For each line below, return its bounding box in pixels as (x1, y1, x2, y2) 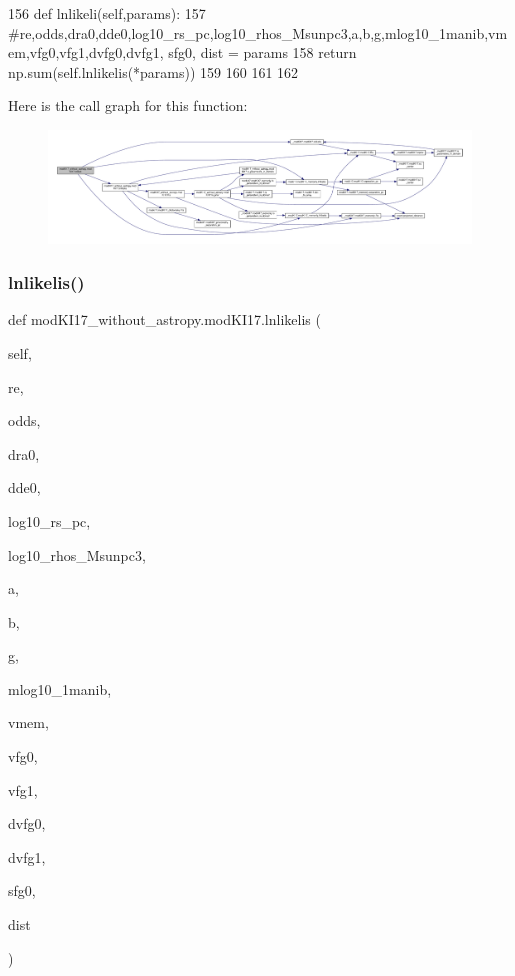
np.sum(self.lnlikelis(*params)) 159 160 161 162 (8, 61, 299, 82)
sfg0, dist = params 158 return (168, 42, 357, 63)
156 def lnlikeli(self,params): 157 (8, 3, 206, 23)
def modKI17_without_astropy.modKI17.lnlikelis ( (8, 309, 321, 330)
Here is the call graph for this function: (8, 95, 248, 116)
